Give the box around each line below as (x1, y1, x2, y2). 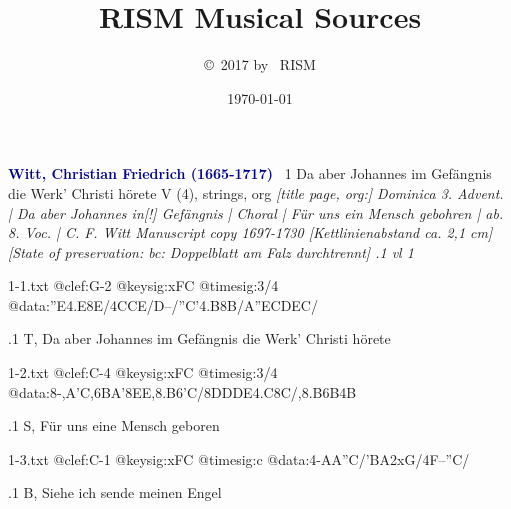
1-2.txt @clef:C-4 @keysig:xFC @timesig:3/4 (8, 362, 278, 383)
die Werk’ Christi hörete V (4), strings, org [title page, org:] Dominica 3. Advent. (8, 182, 504, 203)
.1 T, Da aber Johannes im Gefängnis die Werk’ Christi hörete (8, 328, 391, 349)
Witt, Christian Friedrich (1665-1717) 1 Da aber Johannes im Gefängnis (8, 163, 492, 184)
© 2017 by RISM (204, 54, 316, 75)
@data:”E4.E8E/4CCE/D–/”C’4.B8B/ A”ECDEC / (8, 294, 318, 315)
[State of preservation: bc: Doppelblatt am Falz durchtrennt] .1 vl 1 (8, 241, 414, 262)
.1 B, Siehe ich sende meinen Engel (8, 482, 222, 503)
